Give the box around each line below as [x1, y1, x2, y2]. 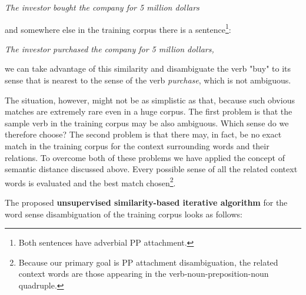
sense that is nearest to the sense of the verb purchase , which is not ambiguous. [5, 74, 291, 86]
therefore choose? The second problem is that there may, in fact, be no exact [5, 128, 282, 140]
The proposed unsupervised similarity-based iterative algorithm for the [5, 196, 288, 209]
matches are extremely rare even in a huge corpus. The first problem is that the [5, 105, 292, 118]
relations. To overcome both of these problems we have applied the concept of [5, 151, 285, 163]
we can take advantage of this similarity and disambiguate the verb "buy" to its [5, 62, 291, 75]
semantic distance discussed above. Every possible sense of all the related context [5, 163, 298, 175]
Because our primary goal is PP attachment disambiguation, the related [18, 256, 278, 268]
